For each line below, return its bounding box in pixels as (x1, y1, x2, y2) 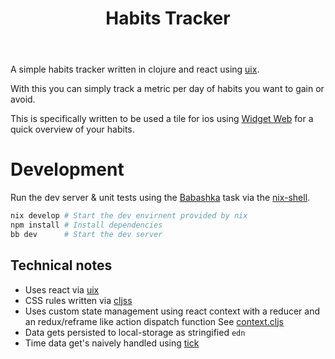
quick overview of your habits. (10, 123, 135, 136)
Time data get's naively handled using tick (24, 337, 200, 349)
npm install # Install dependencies (10, 220, 163, 230)
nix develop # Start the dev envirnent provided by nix (10, 211, 248, 221)
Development (10, 158, 125, 181)
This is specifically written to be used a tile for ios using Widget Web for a (10, 113, 314, 125)
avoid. (10, 93, 36, 106)
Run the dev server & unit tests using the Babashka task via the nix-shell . (10, 192, 311, 204)
